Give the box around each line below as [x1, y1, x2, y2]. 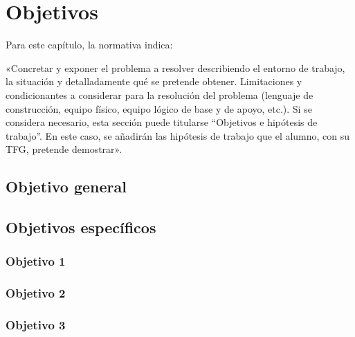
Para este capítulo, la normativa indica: [6, 37, 173, 52]
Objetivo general [6, 176, 127, 197]
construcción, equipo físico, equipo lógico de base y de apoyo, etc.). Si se [6, 101, 312, 116]
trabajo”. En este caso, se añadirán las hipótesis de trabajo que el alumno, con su [6, 128, 350, 143]
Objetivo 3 [6, 316, 66, 334]
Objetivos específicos [6, 217, 156, 238]
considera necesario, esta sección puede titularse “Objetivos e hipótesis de [6, 115, 318, 129]
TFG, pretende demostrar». [6, 142, 122, 156]
